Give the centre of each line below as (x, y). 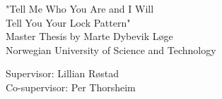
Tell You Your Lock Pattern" (68, 22)
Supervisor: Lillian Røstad (63, 73)
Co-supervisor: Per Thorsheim (71, 87)
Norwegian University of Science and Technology (111, 49)
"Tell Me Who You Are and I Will (80, 8)
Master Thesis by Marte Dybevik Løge (89, 36)
